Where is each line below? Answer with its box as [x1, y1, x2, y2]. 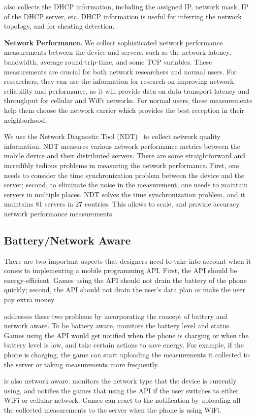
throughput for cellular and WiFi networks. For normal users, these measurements [4, 95, 253, 105]
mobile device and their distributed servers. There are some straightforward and [4, 150, 245, 161]
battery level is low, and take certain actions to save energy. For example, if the [4, 340, 244, 350]
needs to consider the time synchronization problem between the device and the [4, 170, 244, 180]
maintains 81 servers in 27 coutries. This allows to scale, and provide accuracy [4, 199, 240, 209]
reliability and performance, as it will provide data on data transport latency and [4, 85, 250, 96]
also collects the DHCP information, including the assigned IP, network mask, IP [4, 1, 249, 11]
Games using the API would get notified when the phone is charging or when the [4, 330, 249, 340]
